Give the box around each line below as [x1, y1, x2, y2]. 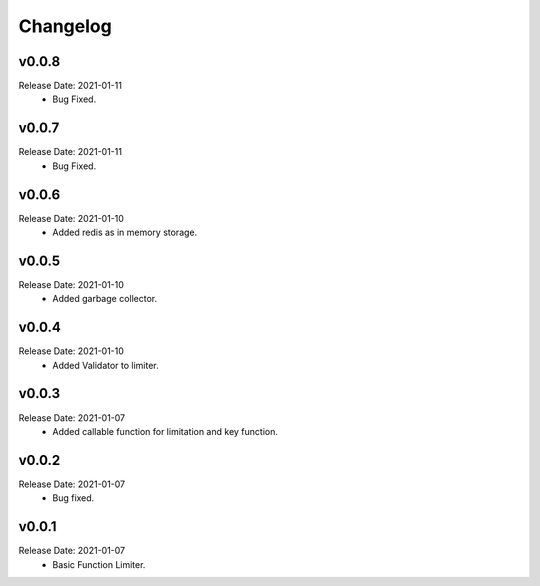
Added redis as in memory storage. [52, 226, 198, 239]
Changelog [18, 15, 112, 37]
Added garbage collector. [52, 293, 158, 305]
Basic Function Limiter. [52, 558, 146, 570]
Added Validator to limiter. [52, 359, 159, 371]
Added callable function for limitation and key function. [52, 425, 279, 437]
